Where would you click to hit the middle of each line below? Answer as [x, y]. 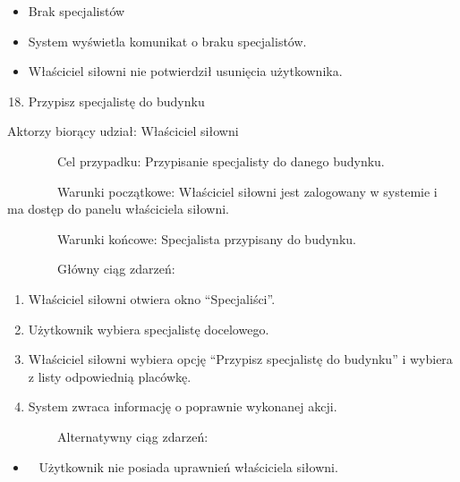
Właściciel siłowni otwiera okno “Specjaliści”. [152, 298]
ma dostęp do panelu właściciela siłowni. [119, 209]
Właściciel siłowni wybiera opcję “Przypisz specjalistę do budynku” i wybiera [240, 359]
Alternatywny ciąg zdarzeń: [132, 436]
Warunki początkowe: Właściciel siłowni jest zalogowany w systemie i [247, 191]
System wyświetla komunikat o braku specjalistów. [167, 41]
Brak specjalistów [77, 11]
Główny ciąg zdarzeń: [116, 269]
